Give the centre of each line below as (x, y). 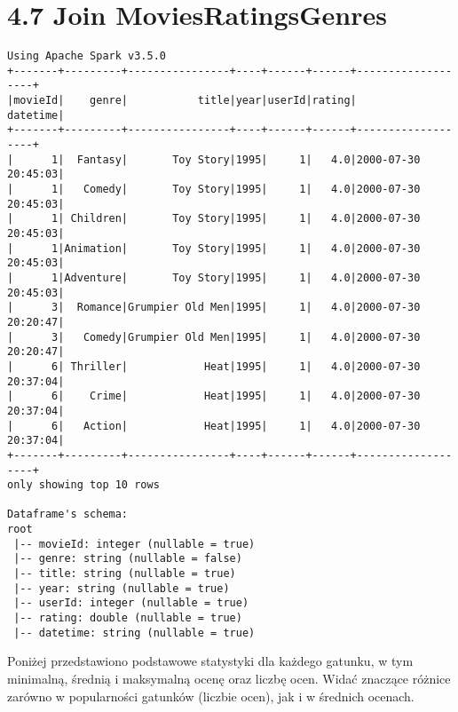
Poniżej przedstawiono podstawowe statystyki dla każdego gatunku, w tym (210, 661)
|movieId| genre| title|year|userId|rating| (182, 101)
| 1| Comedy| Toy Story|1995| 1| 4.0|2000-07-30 (214, 190)
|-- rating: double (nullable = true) (128, 618)
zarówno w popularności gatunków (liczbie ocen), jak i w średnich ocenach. (211, 696)
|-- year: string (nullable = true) (122, 588)
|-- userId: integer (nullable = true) (131, 603)
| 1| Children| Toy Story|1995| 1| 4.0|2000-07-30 (214, 219)
